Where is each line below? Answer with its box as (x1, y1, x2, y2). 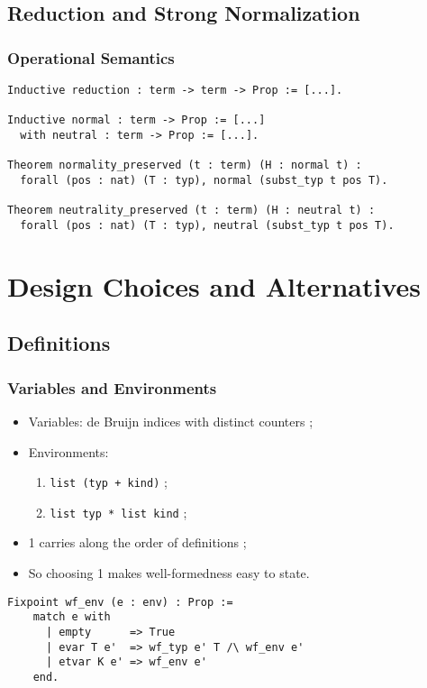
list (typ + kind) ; (50, 472, 168, 491)
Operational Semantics (7, 46, 175, 69)
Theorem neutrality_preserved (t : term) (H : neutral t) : (7, 204, 376, 217)
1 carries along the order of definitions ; (28, 533, 247, 552)
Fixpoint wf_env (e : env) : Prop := (7, 595, 233, 609)
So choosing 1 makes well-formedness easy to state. (28, 564, 310, 583)
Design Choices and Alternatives (7, 267, 422, 304)
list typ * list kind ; (50, 502, 187, 521)
